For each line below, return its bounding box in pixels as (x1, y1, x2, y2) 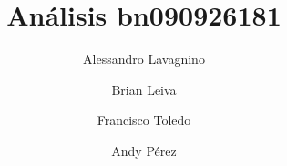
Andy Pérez (111, 140, 177, 160)
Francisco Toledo (97, 110, 191, 130)
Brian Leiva (111, 79, 177, 99)
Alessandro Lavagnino (83, 49, 205, 68)
